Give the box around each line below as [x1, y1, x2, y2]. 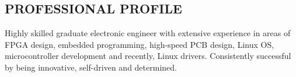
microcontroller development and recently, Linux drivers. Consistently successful [5, 50, 291, 62]
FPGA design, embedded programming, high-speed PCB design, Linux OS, [5, 38, 274, 50]
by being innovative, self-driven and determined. [5, 61, 177, 73]
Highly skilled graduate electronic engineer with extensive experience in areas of [5, 27, 291, 39]
